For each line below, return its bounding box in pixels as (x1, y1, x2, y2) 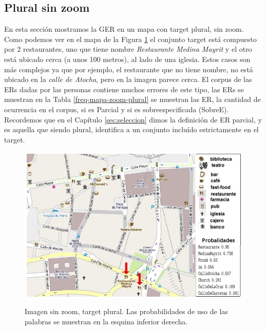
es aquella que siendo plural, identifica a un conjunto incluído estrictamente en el (4, 124, 259, 135)
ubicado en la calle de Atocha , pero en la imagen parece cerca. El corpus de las (4, 74, 252, 85)
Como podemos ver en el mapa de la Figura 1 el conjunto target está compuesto (4, 33, 257, 44)
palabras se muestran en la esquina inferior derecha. (25, 316, 188, 326)
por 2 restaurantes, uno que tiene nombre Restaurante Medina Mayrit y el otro (4, 44, 252, 54)
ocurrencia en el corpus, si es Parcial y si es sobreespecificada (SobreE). (4, 104, 229, 114)
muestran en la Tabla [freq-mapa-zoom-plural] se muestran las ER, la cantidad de (4, 94, 261, 105)
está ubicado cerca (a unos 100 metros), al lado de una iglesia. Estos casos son (4, 53, 251, 64)
